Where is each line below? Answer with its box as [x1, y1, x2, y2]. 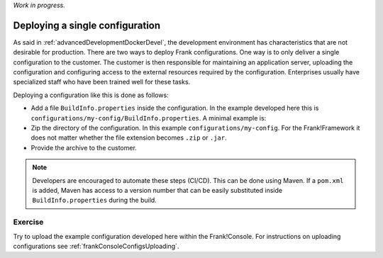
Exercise [13, 217, 44, 227]
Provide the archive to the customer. [30, 143, 138, 152]
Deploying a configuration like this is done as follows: [13, 91, 170, 99]
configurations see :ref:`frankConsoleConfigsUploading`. [13, 242, 179, 250]
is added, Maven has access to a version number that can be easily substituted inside [32, 186, 283, 194]
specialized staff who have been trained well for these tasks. [13, 78, 191, 86]
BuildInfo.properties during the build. [32, 196, 157, 205]
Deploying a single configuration [13, 19, 161, 31]
